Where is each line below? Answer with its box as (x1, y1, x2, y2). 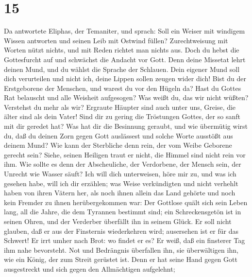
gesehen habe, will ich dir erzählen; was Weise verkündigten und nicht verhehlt (4, 178, 238, 188)
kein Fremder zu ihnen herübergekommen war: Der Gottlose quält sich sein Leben (4, 197, 248, 207)
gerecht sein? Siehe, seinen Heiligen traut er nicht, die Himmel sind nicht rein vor (4, 149, 246, 159)
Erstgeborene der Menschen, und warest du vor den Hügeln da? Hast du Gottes (4, 83, 241, 93)
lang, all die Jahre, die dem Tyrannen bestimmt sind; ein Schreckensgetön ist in (4, 207, 241, 217)
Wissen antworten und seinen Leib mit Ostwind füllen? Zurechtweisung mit (4, 35, 228, 45)
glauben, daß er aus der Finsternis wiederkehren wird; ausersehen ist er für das (4, 225, 238, 236)
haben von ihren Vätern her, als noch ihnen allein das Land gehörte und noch (4, 188, 235, 198)
